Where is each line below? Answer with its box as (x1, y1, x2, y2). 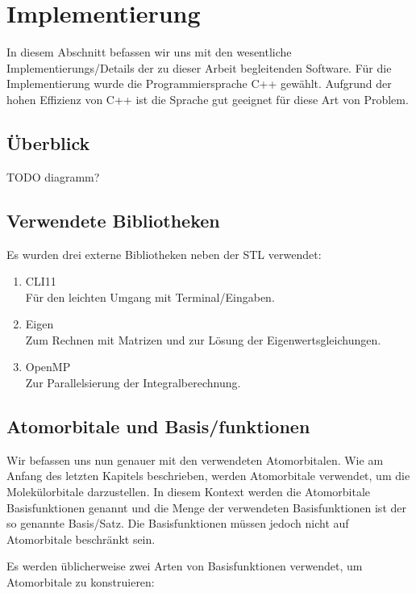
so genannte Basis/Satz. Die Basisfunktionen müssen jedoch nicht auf (6, 515, 349, 532)
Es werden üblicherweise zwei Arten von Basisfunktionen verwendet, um (6, 558, 363, 574)
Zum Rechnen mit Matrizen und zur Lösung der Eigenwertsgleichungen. (25, 331, 381, 348)
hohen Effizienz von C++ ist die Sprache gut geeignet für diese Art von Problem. (6, 90, 409, 107)
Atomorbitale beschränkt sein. (6, 530, 156, 547)
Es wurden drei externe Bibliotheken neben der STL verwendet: (6, 245, 322, 262)
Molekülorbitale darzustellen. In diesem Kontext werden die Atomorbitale (6, 483, 371, 500)
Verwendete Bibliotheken (6, 207, 220, 232)
